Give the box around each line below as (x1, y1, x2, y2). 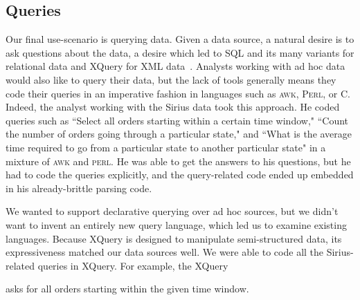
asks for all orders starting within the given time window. (6, 281, 249, 296)
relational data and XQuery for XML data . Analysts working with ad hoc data (6, 59, 345, 73)
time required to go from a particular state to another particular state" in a (6, 140, 326, 154)
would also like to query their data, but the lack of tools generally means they (6, 72, 336, 86)
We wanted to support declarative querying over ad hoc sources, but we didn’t (6, 204, 339, 218)
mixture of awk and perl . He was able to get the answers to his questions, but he (6, 153, 351, 168)
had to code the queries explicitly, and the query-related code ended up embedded (6, 167, 354, 182)
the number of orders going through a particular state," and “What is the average (6, 126, 352, 141)
